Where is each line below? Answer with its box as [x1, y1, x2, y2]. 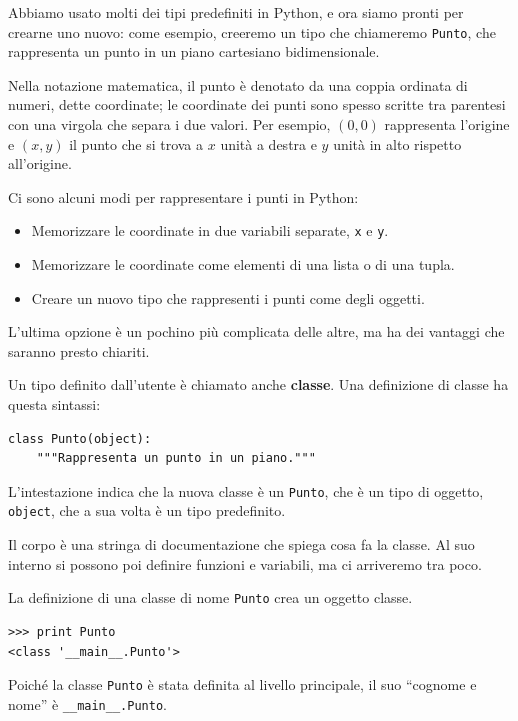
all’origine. [8, 153, 72, 174]
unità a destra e [220, 133, 317, 154]
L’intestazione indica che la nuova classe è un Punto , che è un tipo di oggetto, [8, 480, 484, 501]
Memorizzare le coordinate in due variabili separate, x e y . [31, 220, 389, 241]
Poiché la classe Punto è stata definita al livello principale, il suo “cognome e [8, 674, 477, 695]
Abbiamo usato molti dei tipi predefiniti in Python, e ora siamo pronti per [8, 2, 464, 22]
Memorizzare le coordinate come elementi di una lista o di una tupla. [31, 254, 455, 275]
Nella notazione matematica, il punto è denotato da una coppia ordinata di [8, 74, 468, 95]
